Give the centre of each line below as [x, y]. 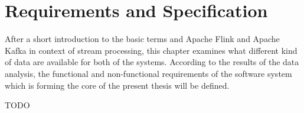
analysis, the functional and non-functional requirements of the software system [148, 73]
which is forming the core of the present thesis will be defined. [117, 85]
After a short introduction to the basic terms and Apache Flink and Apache [142, 39]
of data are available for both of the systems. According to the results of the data [152, 62]
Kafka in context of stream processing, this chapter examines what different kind [151, 50]
